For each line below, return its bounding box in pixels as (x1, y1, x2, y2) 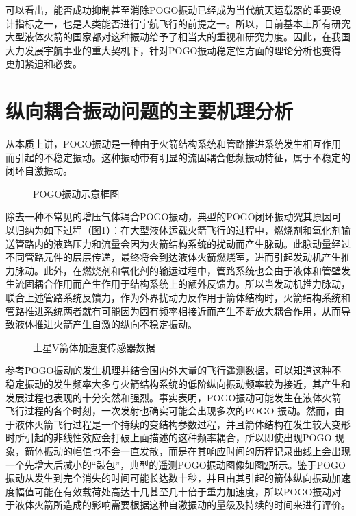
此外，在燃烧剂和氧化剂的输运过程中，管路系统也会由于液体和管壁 (43, 263, 341, 277)
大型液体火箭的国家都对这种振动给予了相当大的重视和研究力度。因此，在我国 (5, 30, 351, 44)
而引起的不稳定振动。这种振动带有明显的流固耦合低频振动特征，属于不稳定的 (5, 150, 351, 164)
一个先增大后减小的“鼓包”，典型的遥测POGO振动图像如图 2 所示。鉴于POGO (5, 457, 346, 471)
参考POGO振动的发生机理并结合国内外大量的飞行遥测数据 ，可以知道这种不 (5, 363, 342, 377)
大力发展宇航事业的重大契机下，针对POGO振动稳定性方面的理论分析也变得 (5, 43, 342, 57)
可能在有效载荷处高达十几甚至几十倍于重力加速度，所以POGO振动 (34, 484, 332, 498)
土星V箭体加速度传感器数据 (33, 340, 155, 354)
